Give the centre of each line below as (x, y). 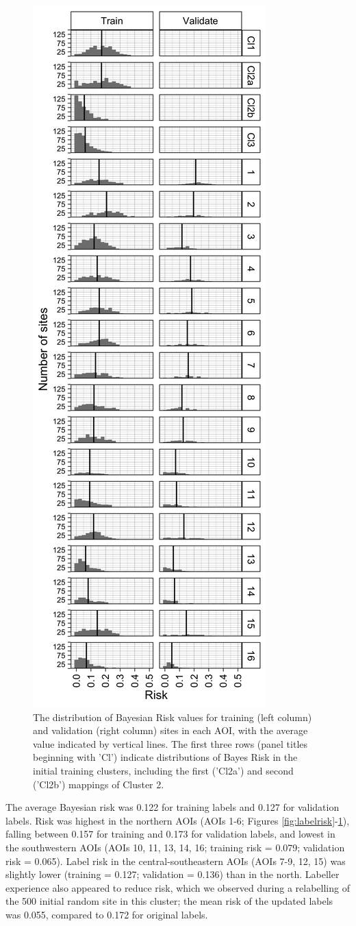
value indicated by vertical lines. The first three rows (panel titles (170, 743)
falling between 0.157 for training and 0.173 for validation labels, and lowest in (170, 834)
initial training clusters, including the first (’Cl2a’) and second (163, 770)
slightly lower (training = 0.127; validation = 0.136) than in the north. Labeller (173, 874)
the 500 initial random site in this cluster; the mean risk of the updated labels (169, 901)
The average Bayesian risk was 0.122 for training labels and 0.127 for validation (173, 807)
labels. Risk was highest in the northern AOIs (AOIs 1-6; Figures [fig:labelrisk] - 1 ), (178, 820)
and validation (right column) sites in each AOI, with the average (170, 730)
